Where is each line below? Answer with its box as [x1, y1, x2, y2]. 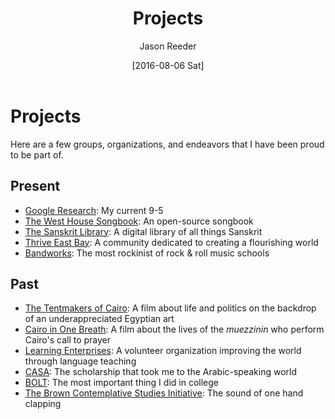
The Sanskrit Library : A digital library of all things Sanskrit [24, 225, 263, 237]
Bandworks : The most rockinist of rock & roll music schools [24, 247, 270, 259]
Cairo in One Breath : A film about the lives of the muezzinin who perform [24, 323, 325, 336]
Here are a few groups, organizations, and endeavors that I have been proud [10, 138, 325, 150]
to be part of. [10, 148, 64, 161]
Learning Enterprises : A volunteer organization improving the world [24, 345, 302, 357]
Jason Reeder [139, 40, 197, 52]
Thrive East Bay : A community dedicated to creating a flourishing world [24, 236, 319, 248]
